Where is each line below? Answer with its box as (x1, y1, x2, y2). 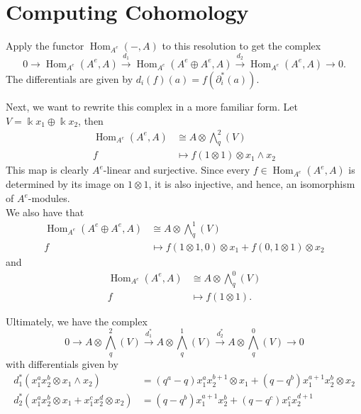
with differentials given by (6, 357, 118, 371)
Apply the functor (6, 38, 84, 53)
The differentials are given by (6, 71, 133, 86)
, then (78, 113, 104, 128)
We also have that (6, 204, 84, 219)
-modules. (28, 191, 70, 206)
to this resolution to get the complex (162, 38, 321, 53)
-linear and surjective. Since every (103, 162, 250, 177)
